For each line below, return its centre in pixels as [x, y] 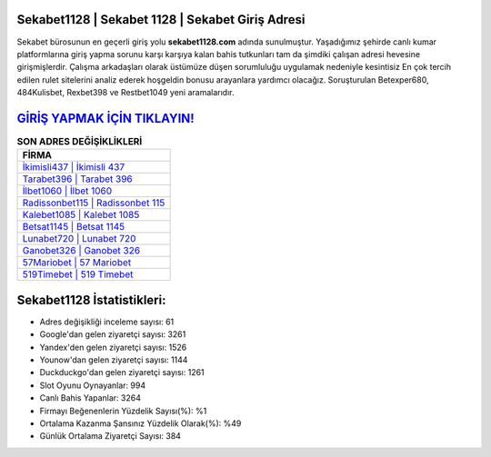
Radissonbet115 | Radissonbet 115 [94, 203]
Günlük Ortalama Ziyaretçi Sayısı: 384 [110, 436]
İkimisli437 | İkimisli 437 [74, 167]
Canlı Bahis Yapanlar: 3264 [90, 398]
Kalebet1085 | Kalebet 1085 [81, 215]
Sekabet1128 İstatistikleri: [91, 300]
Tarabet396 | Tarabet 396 [78, 179]
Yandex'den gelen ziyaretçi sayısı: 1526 [113, 347]
